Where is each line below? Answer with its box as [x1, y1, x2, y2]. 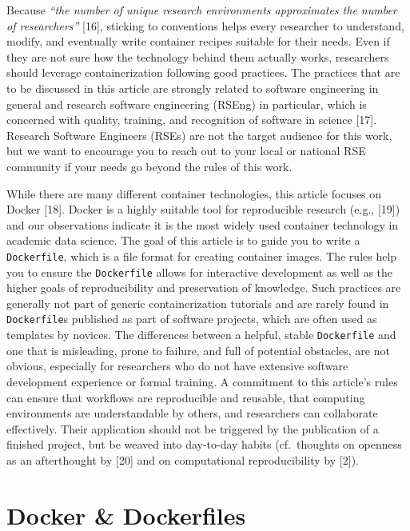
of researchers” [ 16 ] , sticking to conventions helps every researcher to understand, [6, 17, 404, 34]
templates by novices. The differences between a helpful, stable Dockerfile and [6, 326, 396, 343]
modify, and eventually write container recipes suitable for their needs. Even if [6, 33, 390, 50]
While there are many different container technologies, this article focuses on [6, 185, 382, 202]
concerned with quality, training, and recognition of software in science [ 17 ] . [6, 111, 377, 128]
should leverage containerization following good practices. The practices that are [6, 64, 400, 81]
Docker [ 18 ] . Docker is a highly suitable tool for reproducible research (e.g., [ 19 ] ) [6, 201, 400, 218]
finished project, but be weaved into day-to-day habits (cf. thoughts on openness [6, 436, 402, 453]
